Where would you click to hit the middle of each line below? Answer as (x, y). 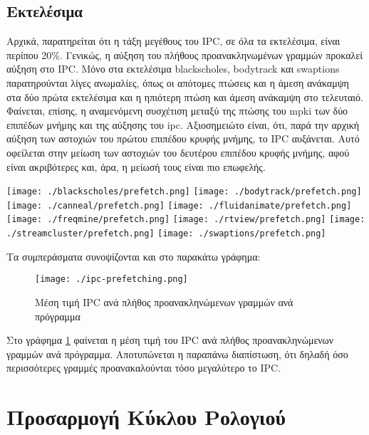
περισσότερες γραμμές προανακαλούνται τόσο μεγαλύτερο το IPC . (144, 368)
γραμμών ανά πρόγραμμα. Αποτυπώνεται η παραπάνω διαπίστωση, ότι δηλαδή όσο (177, 353)
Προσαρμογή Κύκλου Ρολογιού (146, 417)
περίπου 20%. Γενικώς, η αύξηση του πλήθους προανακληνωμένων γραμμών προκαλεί (185, 54)
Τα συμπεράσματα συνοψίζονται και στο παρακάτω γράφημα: (134, 256)
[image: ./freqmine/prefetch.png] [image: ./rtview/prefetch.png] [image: (186, 220)
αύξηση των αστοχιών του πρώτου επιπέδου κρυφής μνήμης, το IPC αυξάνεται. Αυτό (183, 138)
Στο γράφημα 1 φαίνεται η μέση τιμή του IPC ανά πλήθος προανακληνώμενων (170, 340)
